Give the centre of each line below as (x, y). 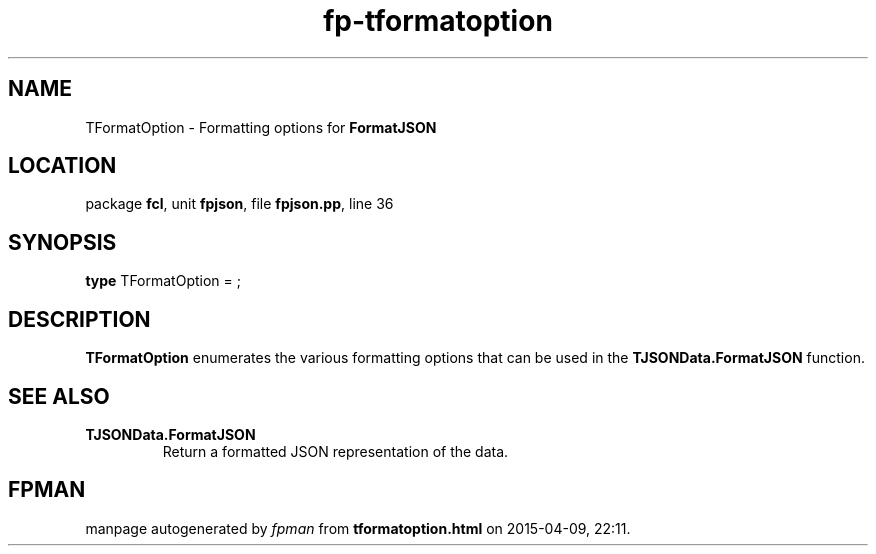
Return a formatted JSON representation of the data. (335, 451)
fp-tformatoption (438, 21)
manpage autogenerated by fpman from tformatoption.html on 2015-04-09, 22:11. (358, 528)
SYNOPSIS (62, 242)
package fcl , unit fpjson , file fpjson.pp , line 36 (239, 204)
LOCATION (62, 166)
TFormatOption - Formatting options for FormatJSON (261, 127)
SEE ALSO (59, 396)
